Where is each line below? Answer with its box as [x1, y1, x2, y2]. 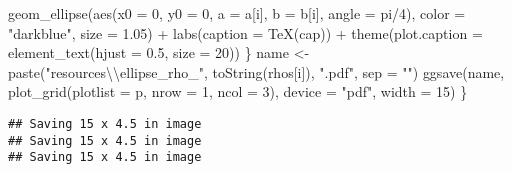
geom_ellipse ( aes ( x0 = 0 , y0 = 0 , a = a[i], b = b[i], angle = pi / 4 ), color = [8, 3, 466, 23]
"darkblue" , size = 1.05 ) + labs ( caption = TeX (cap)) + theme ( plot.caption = [8, 22, 483, 43]
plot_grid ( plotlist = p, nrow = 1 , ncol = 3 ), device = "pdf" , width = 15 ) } [8, 81, 468, 102]
